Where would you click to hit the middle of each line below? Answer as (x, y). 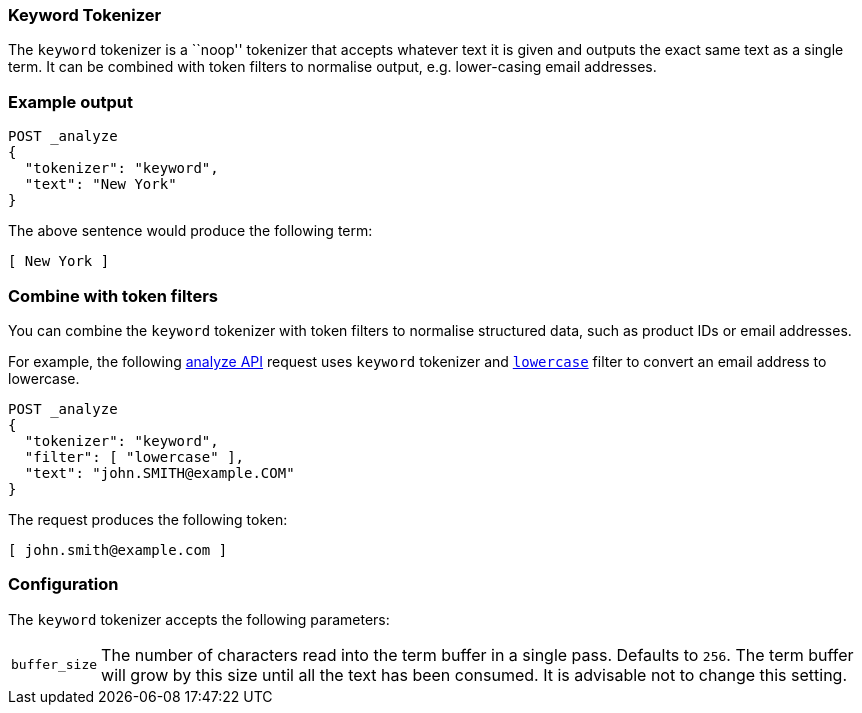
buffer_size (54, 665)
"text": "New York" (100, 184)
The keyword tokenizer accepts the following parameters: (199, 619)
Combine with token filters (113, 295)
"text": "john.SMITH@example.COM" (159, 472)
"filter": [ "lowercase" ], (134, 456)
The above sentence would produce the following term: (190, 231)
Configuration (63, 584)
